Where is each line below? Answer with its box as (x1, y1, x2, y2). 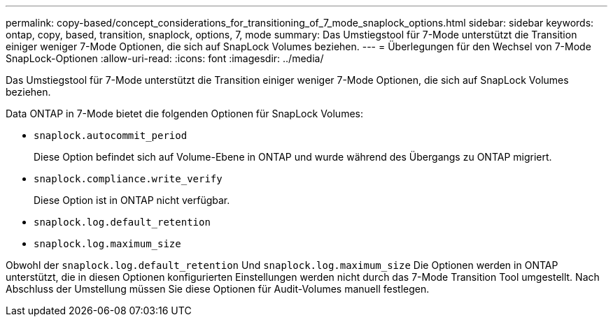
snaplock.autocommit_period (34, 130, 188, 141)
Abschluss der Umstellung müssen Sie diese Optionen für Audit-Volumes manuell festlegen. (6, 283, 430, 295)
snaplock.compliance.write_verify (34, 173, 223, 184)
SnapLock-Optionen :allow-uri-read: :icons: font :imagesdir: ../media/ (6, 52, 324, 64)
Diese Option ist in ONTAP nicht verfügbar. (34, 194, 230, 206)
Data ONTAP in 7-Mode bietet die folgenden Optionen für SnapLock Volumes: (6, 108, 363, 119)
